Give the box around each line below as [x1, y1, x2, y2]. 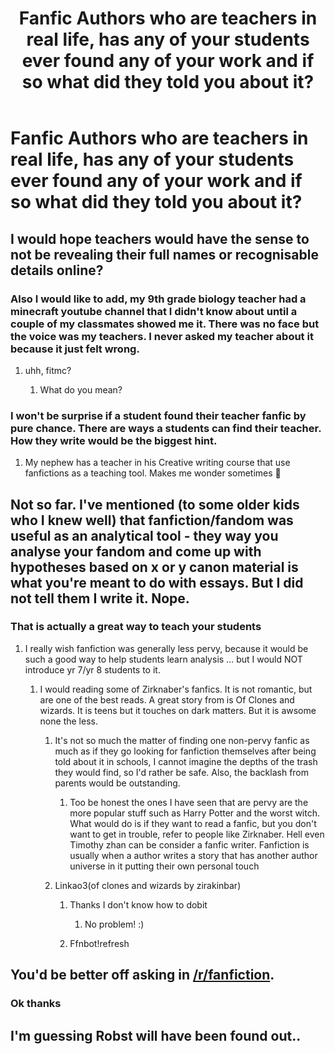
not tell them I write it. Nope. [10, 590, 190, 607]
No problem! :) [84, 918, 145, 930]
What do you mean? [39, 383, 123, 396]
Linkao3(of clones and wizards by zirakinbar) [54, 879, 242, 891]
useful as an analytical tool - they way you [10, 527, 279, 544]
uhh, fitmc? [24, 364, 72, 376]
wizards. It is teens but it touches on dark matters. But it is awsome [39, 704, 317, 716]
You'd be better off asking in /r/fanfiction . [10, 967, 275, 984]
